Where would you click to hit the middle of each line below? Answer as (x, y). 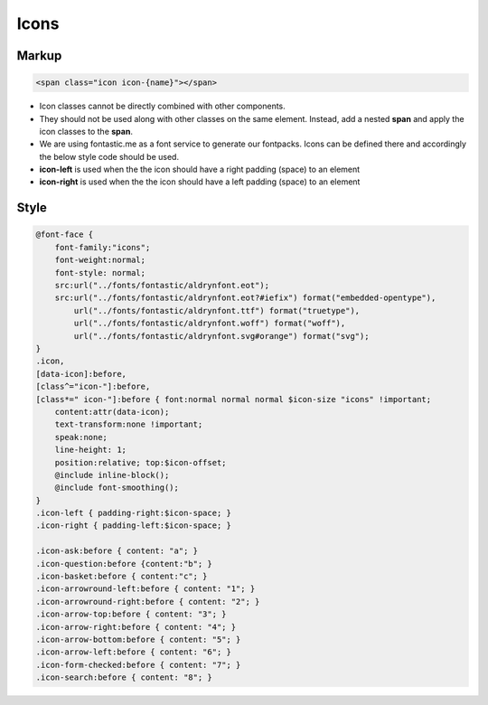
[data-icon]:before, (81, 374)
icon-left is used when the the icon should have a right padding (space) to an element (200, 169)
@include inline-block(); (112, 475)
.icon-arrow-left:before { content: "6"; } (134, 652)
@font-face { (65, 235)
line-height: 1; (90, 450)
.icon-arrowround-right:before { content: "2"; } (148, 602)
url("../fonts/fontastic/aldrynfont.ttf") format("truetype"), (217, 310)
